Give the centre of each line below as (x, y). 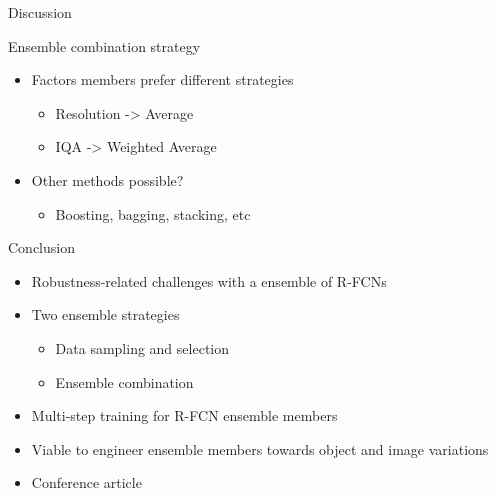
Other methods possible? (107, 179)
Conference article (86, 482)
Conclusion (41, 247)
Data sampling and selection (142, 347)
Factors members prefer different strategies (162, 79)
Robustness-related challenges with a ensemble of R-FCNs (209, 280)
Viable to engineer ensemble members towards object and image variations (260, 448)
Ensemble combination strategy (104, 45)
